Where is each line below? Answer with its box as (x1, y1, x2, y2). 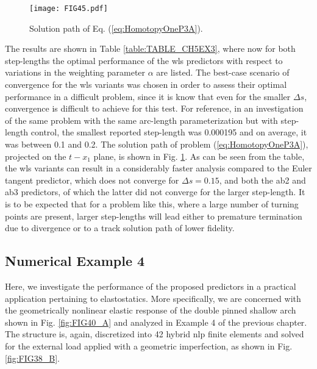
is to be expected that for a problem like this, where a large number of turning (5, 197, 299, 210)
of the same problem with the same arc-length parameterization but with (5, 113, 278, 126)
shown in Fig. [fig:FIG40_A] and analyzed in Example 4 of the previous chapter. (5, 315, 307, 328)
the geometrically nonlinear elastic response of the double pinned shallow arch (5, 304, 296, 317)
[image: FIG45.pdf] (29, 4, 108, 13)
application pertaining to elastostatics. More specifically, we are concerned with (5, 292, 301, 304)
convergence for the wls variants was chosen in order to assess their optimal (5, 78, 287, 91)
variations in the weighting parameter (5, 66, 146, 79)
